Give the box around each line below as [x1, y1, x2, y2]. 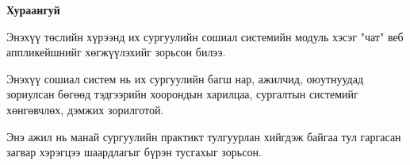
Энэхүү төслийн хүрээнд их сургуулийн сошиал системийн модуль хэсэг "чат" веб [6, 28, 404, 44]
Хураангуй [6, 2, 60, 17]
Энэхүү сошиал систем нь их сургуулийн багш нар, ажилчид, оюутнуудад [6, 70, 364, 86]
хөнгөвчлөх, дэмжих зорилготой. [6, 101, 164, 117]
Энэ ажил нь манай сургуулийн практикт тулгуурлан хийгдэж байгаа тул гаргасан [6, 128, 401, 144]
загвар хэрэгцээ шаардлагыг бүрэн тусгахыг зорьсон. [6, 144, 262, 160]
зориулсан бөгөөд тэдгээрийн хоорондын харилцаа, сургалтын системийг [6, 86, 358, 102]
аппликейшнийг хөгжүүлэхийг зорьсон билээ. [6, 44, 226, 60]
